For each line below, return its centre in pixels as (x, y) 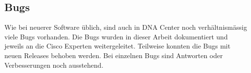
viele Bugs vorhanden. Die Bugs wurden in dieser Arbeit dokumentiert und (116, 36)
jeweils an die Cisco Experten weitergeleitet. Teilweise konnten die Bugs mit (117, 46)
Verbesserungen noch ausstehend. (54, 65)
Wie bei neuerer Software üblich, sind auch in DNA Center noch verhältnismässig (126, 27)
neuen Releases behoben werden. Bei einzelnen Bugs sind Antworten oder (114, 55)
